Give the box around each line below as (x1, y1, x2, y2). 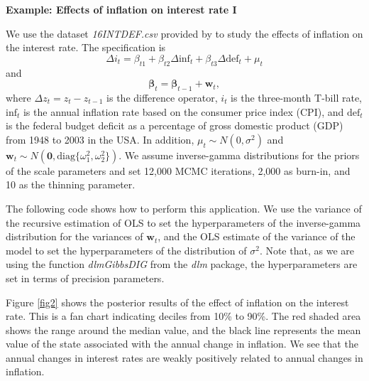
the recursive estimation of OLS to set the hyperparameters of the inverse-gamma (6, 215, 361, 230)
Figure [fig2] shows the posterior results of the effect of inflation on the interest (6, 294, 349, 309)
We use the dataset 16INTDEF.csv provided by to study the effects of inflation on (6, 26, 363, 41)
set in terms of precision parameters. (6, 270, 165, 285)
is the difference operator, (106, 90, 218, 104)
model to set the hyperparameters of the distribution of (6, 242, 247, 257)
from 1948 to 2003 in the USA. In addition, (6, 132, 194, 146)
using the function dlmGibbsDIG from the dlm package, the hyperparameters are (6, 257, 358, 272)
